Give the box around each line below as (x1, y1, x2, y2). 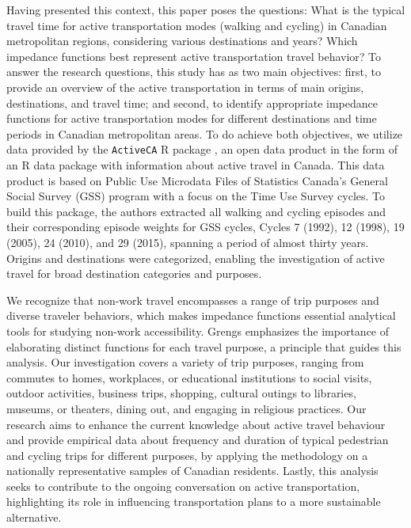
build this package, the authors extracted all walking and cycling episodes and (6, 203, 386, 219)
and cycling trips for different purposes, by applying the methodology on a (6, 446, 368, 463)
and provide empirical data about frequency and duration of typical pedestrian (6, 431, 389, 448)
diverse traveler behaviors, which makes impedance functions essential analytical (6, 307, 396, 324)
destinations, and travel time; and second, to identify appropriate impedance (6, 94, 378, 111)
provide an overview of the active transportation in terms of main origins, (6, 78, 364, 95)
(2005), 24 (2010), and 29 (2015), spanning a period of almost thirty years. (6, 234, 369, 250)
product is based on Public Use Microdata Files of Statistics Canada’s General (6, 172, 388, 188)
